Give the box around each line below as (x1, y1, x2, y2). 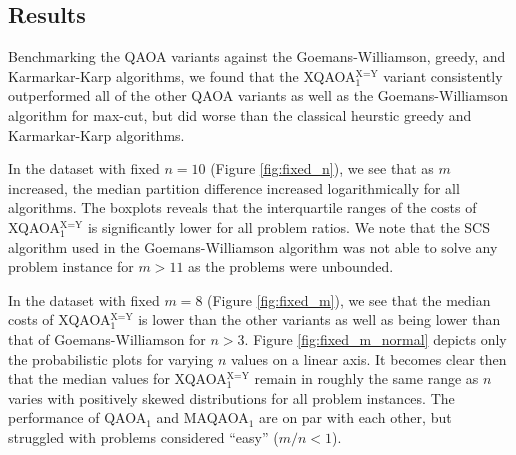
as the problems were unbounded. (188, 256, 394, 277)
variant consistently (383, 65, 503, 86)
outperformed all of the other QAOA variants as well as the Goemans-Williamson (8, 85, 508, 106)
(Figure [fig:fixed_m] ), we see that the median (207, 289, 491, 310)
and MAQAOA (156, 407, 249, 428)
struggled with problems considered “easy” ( (8, 426, 279, 447)
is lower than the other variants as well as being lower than (138, 309, 501, 330)
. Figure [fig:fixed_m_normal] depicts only (244, 328, 507, 349)
